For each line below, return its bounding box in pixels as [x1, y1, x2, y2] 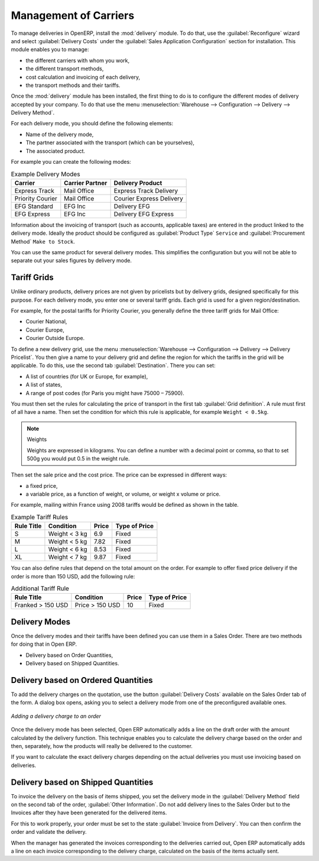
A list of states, [25, 381, 62, 389]
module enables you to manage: [11, 46, 89, 53]
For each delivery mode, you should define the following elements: [11, 120, 174, 127]
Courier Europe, [25, 326, 64, 334]
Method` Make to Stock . [11, 238, 75, 245]
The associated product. [25, 147, 86, 154]
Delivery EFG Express [113, 210, 174, 218]
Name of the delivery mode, [25, 131, 94, 138]
